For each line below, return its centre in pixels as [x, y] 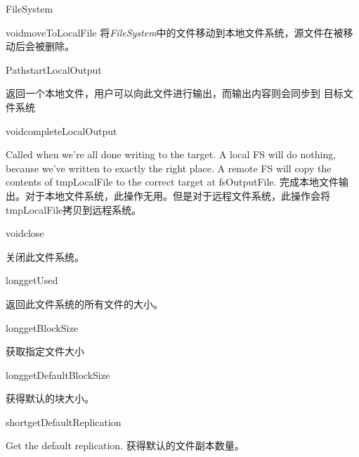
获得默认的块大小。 [50, 398]
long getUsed [32, 280]
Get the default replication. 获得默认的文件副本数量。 [125, 445]
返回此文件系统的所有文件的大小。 [84, 303]
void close [25, 233]
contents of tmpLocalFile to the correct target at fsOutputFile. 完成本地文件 [172, 182]
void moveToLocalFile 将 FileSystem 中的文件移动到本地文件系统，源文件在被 [175, 32]
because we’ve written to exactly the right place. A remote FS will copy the [169, 168]
